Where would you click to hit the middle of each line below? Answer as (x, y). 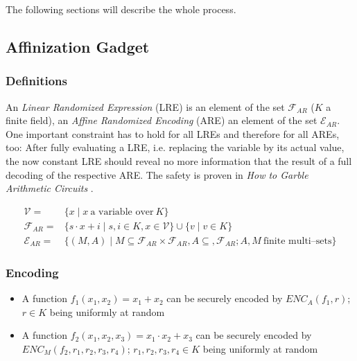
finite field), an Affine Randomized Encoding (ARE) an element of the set (162, 120)
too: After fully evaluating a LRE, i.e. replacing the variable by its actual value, (175, 147)
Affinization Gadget (78, 46)
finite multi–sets (297, 241)
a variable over (122, 212)
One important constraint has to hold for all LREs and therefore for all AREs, (173, 133)
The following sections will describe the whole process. (121, 9)
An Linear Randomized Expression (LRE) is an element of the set (145, 106)
